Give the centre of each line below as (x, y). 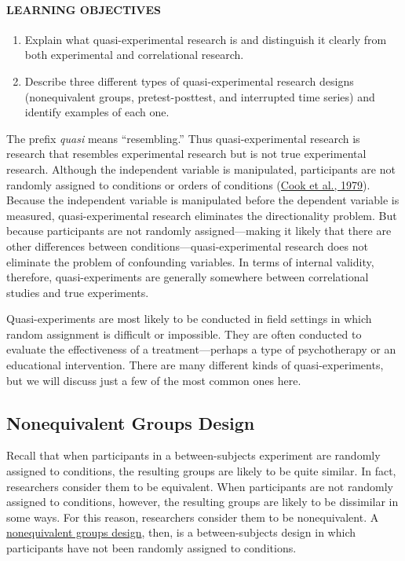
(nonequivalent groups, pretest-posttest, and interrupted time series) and (200, 96)
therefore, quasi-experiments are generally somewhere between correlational (188, 277)
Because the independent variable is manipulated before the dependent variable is (203, 200)
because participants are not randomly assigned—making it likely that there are (199, 231)
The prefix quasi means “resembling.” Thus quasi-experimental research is (183, 138)
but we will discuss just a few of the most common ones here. (154, 380)
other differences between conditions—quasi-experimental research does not (187, 246)
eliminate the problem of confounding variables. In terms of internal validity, (190, 261)
